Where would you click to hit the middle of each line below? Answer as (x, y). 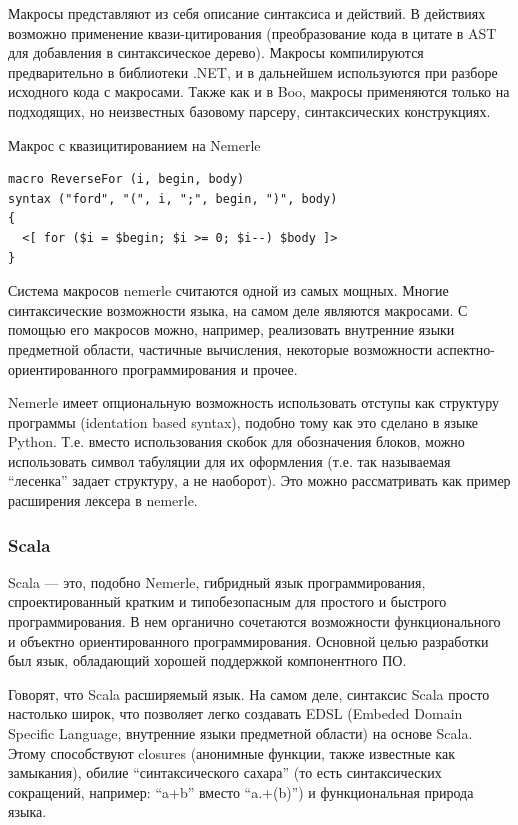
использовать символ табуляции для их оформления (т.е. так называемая (229, 460)
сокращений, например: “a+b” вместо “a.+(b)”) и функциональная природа (241, 791)
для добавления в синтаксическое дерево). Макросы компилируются (216, 52)
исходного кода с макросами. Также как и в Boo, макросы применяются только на (259, 91)
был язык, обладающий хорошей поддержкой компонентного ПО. (207, 660)
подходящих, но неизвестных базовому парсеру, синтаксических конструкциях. (249, 110)
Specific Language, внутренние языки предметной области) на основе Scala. (240, 733)
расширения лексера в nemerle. (103, 500)
